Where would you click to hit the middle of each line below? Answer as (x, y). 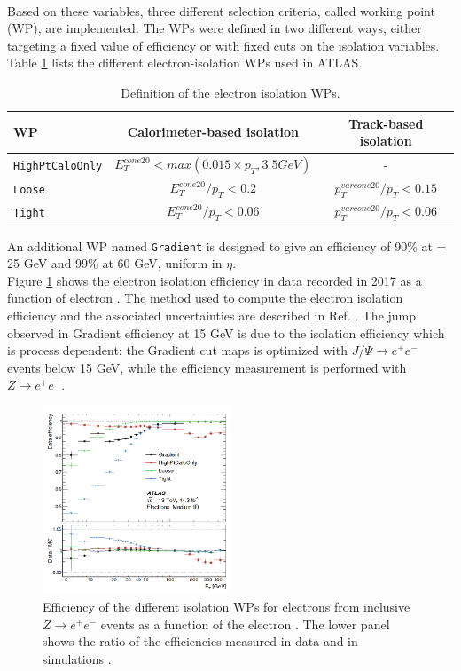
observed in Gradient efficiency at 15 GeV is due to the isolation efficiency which (226, 332)
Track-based (386, 123)
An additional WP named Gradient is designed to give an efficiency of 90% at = (227, 245)
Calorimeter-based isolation (213, 132)
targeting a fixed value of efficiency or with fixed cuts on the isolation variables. (223, 45)
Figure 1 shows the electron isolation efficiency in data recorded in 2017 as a (215, 280)
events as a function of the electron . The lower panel (245, 624)
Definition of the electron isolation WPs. (230, 92)
